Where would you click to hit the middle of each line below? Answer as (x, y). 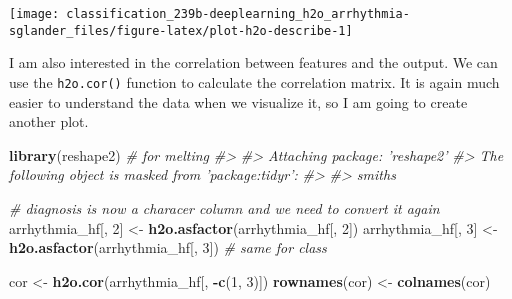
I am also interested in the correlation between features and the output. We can (253, 62)
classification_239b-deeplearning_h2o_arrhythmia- (238, 14)
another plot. (49, 121)
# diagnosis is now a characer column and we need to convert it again (224, 207)
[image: (34, 14)
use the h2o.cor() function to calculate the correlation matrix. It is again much (254, 81)
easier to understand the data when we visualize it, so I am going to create (238, 101)
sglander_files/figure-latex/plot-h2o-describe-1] (181, 30)
